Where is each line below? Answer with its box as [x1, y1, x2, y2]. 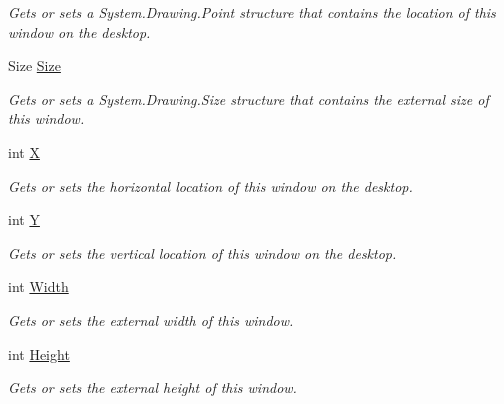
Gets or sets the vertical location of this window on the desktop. [8, 242, 397, 263]
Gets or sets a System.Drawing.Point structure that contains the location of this [8, 2, 496, 22]
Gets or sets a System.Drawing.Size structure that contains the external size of [8, 88, 489, 109]
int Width [8, 276, 69, 297]
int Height [8, 343, 70, 364]
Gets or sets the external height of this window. [8, 377, 297, 398]
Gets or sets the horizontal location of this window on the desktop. [8, 175, 413, 196]
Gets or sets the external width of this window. [8, 309, 294, 330]
